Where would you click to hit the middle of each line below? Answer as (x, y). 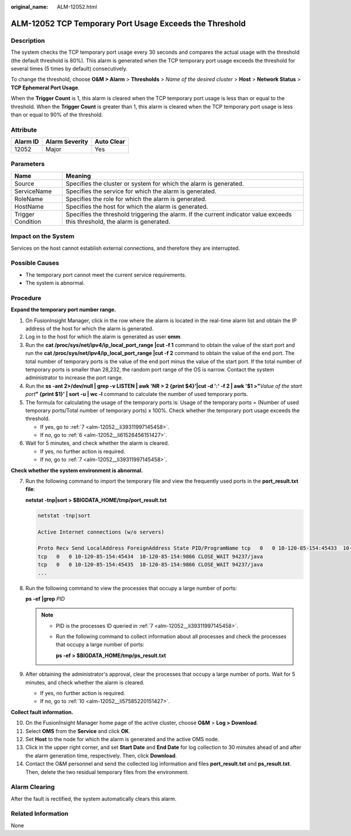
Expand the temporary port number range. (63, 309)
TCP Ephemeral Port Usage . (45, 87)
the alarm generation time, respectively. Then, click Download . (101, 755)
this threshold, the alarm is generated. (118, 221)
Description (28, 40)
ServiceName (33, 191)
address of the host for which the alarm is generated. (90, 328)
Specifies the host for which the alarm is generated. (137, 207)
